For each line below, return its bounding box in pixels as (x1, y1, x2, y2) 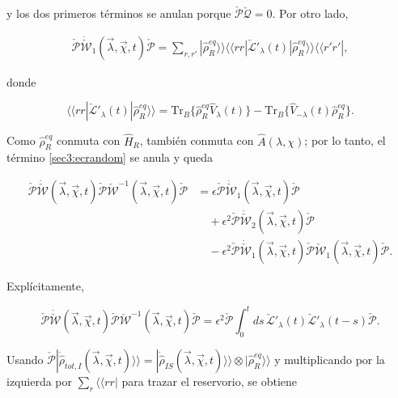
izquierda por (6, 373, 72, 390)
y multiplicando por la (274, 351, 385, 368)
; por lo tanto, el (304, 132, 386, 149)
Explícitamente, (6, 277, 84, 294)
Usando (6, 351, 44, 368)
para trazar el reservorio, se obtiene (121, 373, 298, 390)
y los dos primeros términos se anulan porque (6, 5, 231, 22)
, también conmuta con (139, 132, 254, 149)
